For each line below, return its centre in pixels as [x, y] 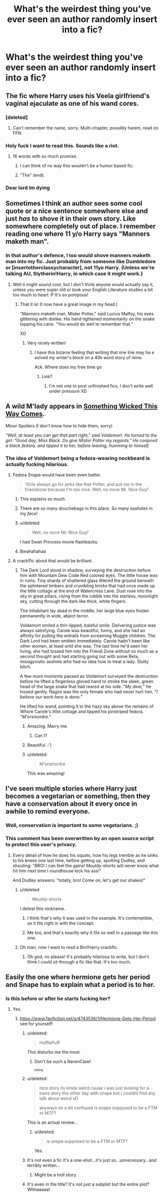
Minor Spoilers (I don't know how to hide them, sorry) [59, 425]
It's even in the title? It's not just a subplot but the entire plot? [88, 1184]
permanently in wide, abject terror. [55, 616]
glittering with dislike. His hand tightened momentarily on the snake [87, 319]
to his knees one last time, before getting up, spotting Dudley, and [79, 860]
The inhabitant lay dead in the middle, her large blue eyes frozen [84, 611]
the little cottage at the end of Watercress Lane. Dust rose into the [86, 591]
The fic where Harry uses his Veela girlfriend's [78, 96]
